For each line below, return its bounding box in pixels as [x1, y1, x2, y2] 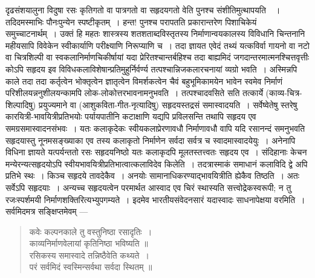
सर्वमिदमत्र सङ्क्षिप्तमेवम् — [5, 205, 88, 218]
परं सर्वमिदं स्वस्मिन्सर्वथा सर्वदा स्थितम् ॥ [29, 260, 152, 273]
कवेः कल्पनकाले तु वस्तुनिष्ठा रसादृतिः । [29, 225, 152, 238]
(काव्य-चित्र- [265, 86, 302, 99]
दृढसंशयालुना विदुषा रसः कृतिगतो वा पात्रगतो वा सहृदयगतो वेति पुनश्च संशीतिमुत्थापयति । [5, 4, 281, 16]
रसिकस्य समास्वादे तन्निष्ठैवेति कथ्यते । [29, 248, 149, 261]
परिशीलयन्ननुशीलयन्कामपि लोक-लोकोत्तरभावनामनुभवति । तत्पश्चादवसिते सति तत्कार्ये [5, 86, 263, 99]
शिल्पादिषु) [5, 98, 36, 111]
